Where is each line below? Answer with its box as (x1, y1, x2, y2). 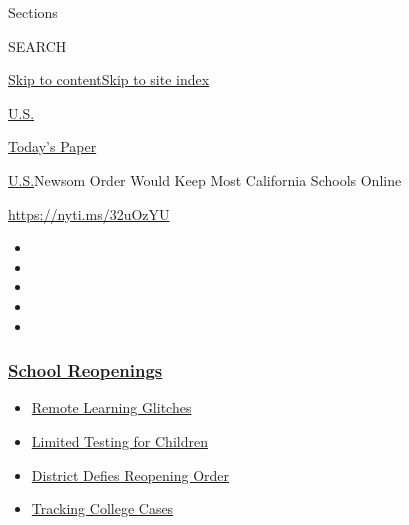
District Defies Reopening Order (31, 464, 230, 485)
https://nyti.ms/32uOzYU (8, 203, 170, 224)
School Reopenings (8, 358, 163, 383)
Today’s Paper (8, 136, 97, 157)
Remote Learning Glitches (31, 397, 192, 418)
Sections (8, 2, 58, 22)
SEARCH (8, 35, 67, 56)
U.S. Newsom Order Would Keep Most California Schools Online (8, 169, 402, 190)
